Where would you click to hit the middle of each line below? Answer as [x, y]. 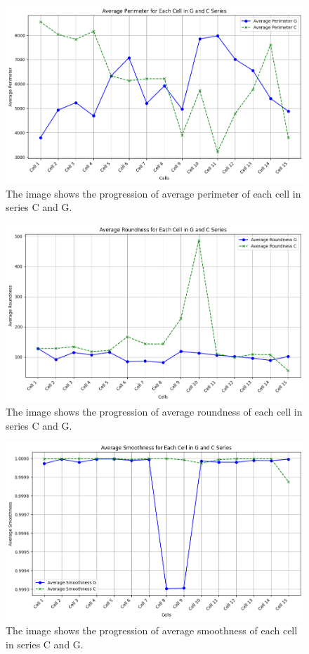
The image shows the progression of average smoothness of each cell [152, 630]
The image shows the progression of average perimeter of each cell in [153, 193]
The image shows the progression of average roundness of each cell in [154, 412]
